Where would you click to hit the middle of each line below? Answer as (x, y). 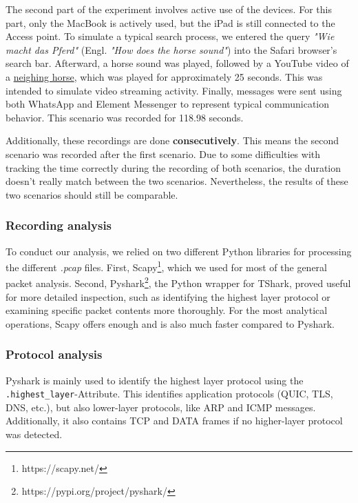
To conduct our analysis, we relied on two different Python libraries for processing (179, 251)
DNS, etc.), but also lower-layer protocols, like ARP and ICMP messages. (161, 407)
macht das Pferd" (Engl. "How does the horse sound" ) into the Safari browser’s (171, 49)
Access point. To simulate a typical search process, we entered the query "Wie (170, 36)
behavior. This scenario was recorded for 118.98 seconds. (125, 117)
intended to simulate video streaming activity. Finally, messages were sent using (174, 90)
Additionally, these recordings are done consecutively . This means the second (172, 140)
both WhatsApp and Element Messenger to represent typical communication (168, 104)
